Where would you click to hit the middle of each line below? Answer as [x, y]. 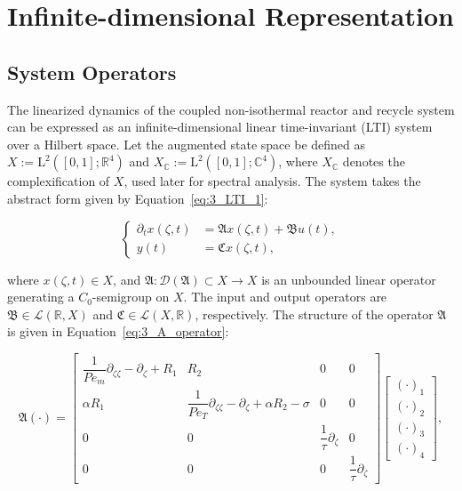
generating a [41, 297]
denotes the [374, 161]
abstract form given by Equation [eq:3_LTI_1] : [138, 198]
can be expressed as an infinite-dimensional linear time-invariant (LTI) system [220, 127]
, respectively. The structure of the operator [314, 314]
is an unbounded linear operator [349, 279]
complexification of [59, 181]
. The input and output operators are [285, 297]
